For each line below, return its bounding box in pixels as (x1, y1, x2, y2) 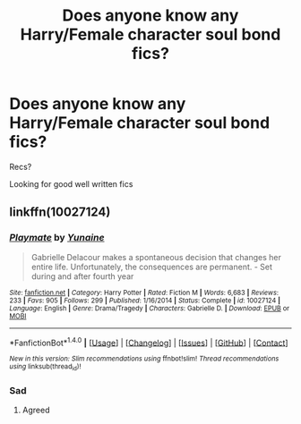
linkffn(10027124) (9, 205, 111, 220)
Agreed (21, 404, 50, 415)
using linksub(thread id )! (9, 362, 82, 372)
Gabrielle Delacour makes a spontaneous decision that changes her (30, 251, 282, 262)
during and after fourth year (30, 270, 134, 282)
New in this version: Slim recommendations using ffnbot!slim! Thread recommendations (9, 354, 279, 363)
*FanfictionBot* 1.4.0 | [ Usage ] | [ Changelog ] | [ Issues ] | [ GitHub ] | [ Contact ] (9, 335, 288, 348)
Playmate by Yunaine (9, 232, 105, 244)
